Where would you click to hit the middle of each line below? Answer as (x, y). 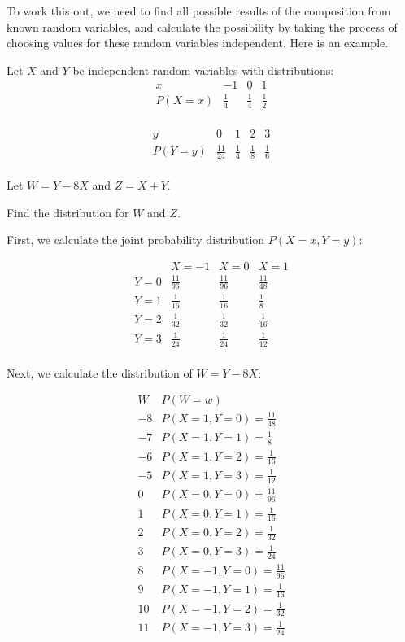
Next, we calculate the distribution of (100, 372)
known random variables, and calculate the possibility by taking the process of (202, 26)
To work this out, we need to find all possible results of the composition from (199, 11)
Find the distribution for (68, 212)
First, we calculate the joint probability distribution (136, 240)
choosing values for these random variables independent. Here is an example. (198, 43)
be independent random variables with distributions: (203, 70)
